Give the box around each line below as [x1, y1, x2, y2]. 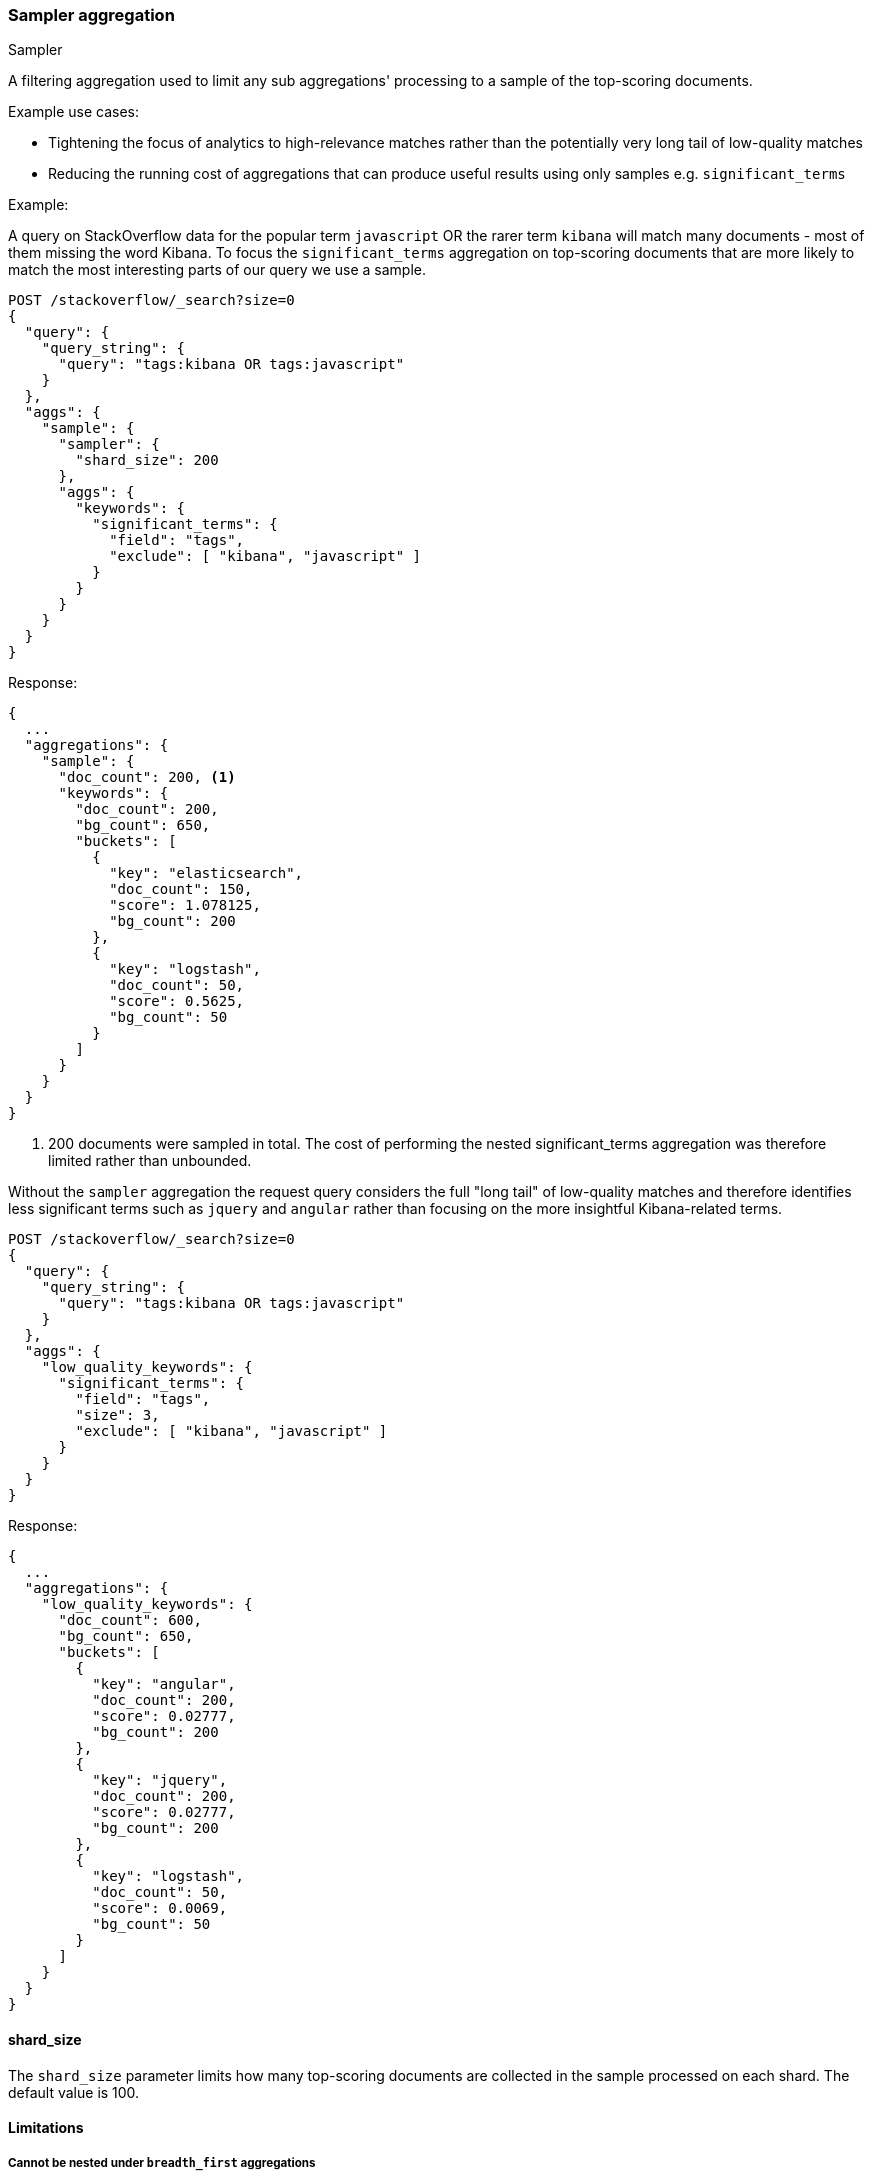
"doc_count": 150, [109, 881, 253, 898]
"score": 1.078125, [109, 897, 261, 914]
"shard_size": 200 [75, 452, 219, 469]
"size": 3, [75, 1407, 160, 1424]
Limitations [8, 2119, 84, 2137]
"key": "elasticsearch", [109, 865, 304, 882]
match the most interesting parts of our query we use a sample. [8, 261, 427, 279]
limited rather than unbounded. [48, 1152, 252, 1170]
